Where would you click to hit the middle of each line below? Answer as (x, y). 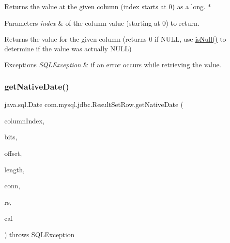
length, (15, 169)
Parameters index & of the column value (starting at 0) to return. (102, 23)
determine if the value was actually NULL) (68, 48)
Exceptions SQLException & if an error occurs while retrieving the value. (113, 65)
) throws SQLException (39, 234)
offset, (13, 153)
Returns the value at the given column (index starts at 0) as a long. (105, 6)
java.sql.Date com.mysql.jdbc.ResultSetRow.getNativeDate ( (94, 104)
